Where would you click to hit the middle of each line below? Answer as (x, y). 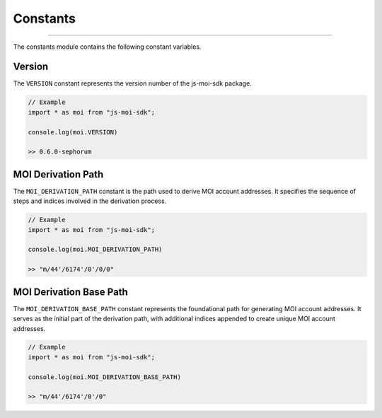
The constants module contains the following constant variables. (107, 47)
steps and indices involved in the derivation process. (90, 201)
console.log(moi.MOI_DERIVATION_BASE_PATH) (105, 377)
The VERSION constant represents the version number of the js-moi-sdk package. (133, 83)
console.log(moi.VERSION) (73, 132)
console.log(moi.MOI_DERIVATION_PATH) (95, 250)
